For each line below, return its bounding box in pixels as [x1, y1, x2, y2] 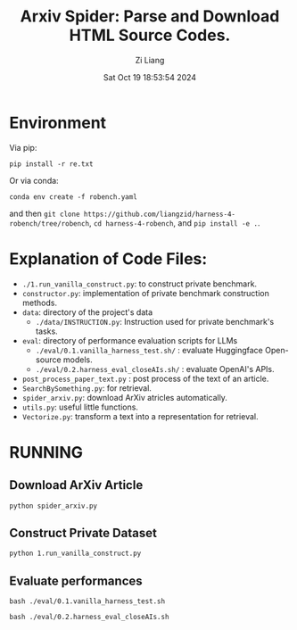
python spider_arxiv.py [9, 502, 98, 510]
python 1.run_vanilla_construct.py [9, 549, 142, 559]
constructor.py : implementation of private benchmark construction [21, 287, 269, 298]
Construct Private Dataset [9, 526, 158, 541]
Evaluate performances [9, 573, 143, 588]
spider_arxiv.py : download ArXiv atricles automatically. [21, 392, 227, 402]
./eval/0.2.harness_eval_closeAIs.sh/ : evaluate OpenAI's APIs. [35, 363, 275, 374]
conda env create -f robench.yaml [9, 192, 138, 202]
